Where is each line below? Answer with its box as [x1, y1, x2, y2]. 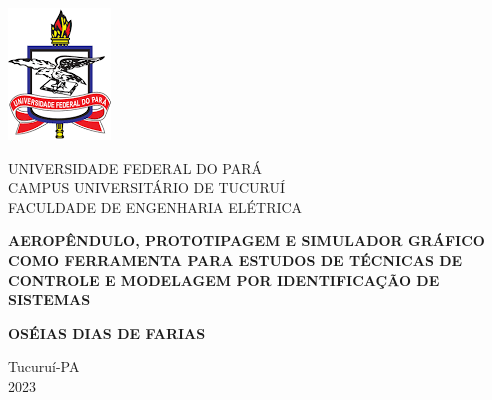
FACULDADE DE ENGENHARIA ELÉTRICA [8, 196, 303, 217]
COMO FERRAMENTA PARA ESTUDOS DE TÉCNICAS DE [8, 249, 463, 270]
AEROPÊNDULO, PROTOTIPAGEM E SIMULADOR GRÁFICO [8, 230, 485, 251]
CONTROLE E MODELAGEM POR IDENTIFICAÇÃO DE [8, 269, 440, 290]
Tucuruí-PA [8, 356, 80, 377]
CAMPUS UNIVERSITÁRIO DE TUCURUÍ [8, 177, 286, 198]
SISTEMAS [8, 289, 91, 310]
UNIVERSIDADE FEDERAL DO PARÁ [8, 157, 262, 178]
